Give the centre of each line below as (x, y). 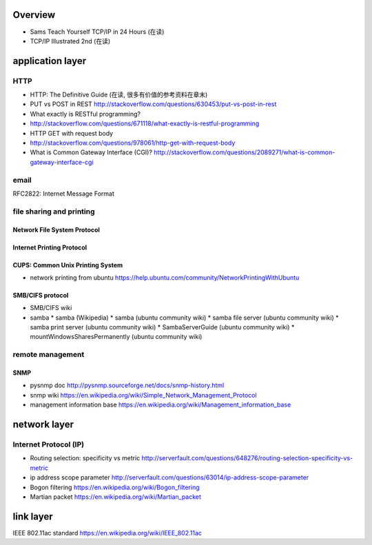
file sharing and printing (54, 212)
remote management (49, 355)
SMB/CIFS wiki (51, 308)
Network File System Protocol (56, 229)
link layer (33, 516)
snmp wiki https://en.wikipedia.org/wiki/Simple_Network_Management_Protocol (144, 395)
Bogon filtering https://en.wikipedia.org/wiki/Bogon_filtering (115, 487)
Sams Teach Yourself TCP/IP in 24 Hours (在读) (97, 32)
